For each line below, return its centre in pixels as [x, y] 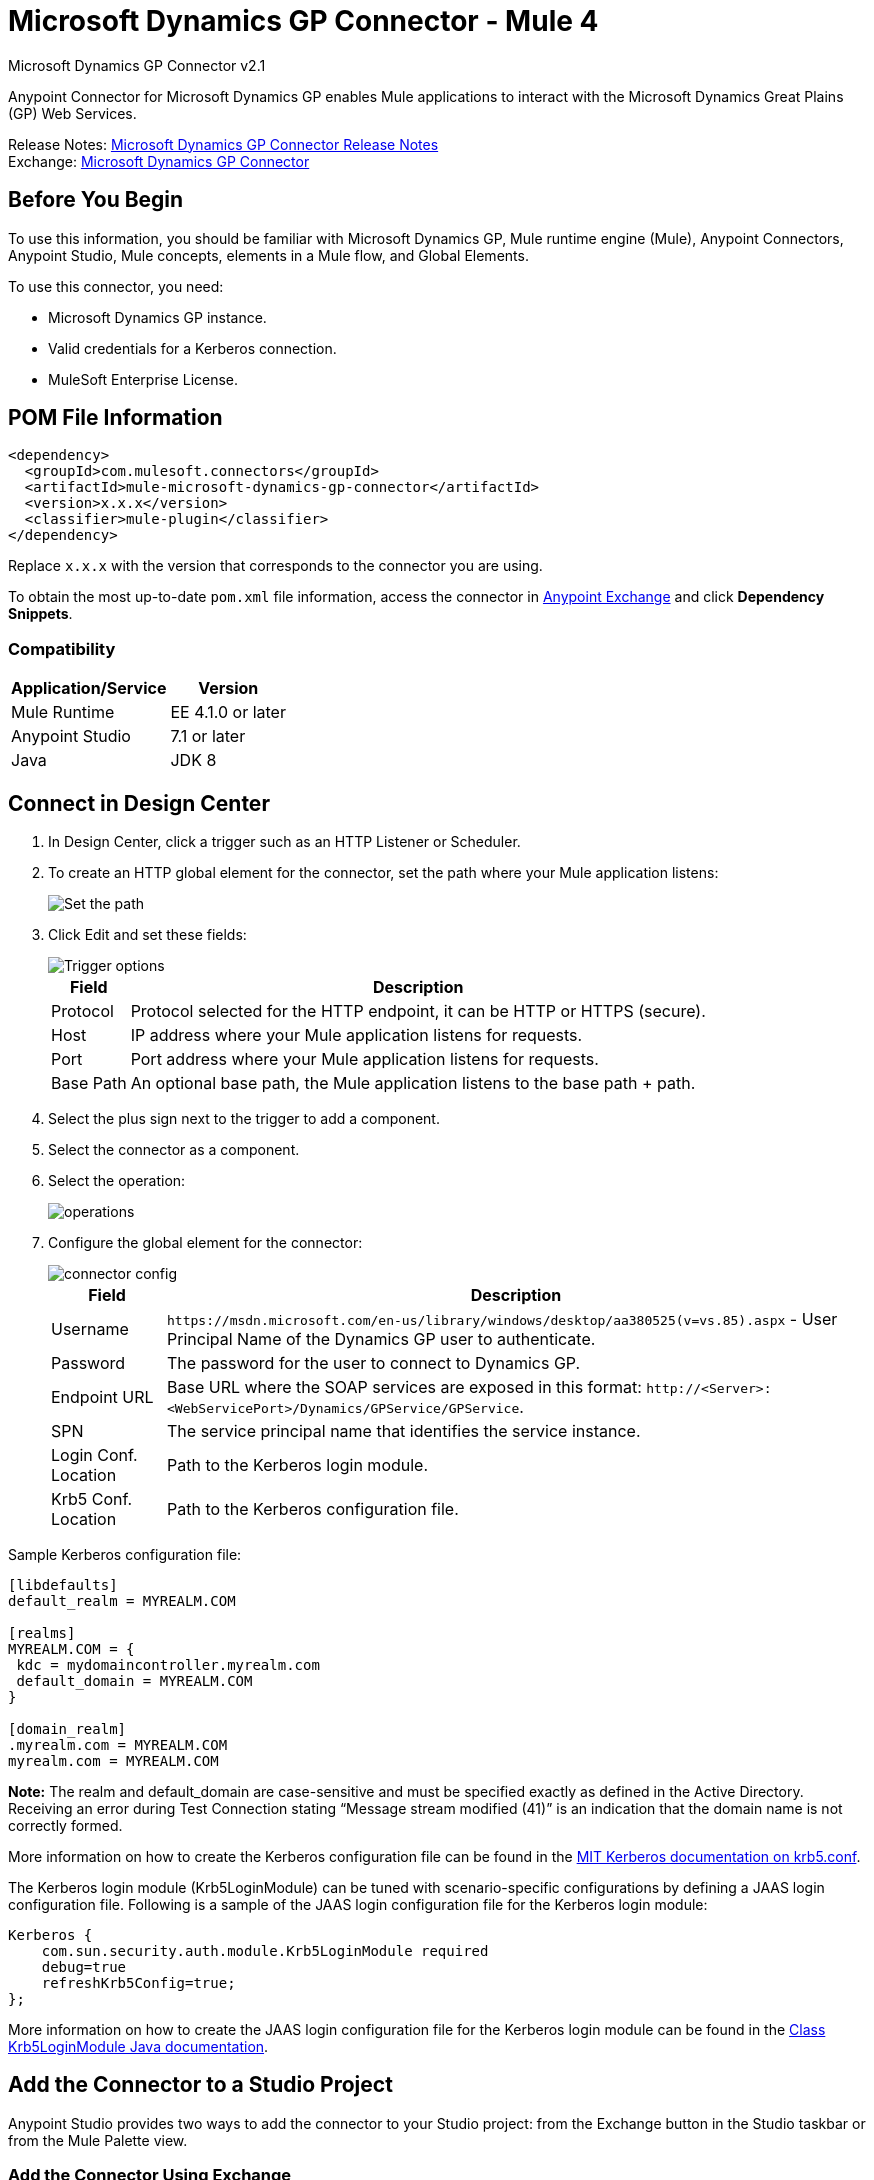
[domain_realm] [67, 1729]
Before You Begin [96, 200]
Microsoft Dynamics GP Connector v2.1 [137, 65]
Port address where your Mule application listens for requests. [364, 1059]
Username [90, 1329]
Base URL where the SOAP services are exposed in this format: [404, 1387]
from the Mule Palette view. [98, 2140]
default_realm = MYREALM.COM [122, 1601]
